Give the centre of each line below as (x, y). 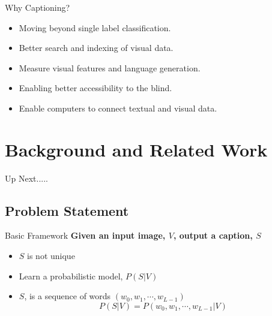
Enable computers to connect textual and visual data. (118, 108)
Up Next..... (26, 178)
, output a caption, (213, 235)
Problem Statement (67, 210)
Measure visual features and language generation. (110, 67)
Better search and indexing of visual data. (96, 48)
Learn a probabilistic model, (71, 276)
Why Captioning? (38, 7)
